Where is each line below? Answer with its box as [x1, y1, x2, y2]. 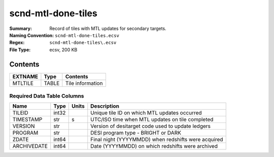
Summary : [9, 25, 32, 32]
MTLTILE [12, 79, 34, 86]
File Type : [9, 46, 31, 53]
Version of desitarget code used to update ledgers [90, 122, 211, 130]
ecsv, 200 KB [49, 46, 78, 53]
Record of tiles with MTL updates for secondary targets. [49, 25, 167, 32]
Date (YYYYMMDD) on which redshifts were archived [90, 143, 218, 150]
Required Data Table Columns [9, 92, 84, 99]
